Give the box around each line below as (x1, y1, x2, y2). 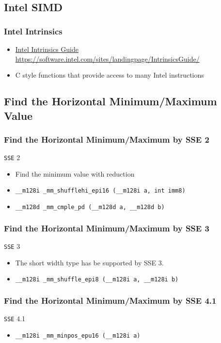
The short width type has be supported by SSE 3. (15, 257, 164, 267)
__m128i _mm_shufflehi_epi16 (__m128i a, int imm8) (15, 187, 186, 195)
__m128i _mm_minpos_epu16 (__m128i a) (15, 332, 141, 339)
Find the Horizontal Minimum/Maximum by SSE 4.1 (4, 294, 217, 306)
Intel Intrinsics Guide (15, 44, 79, 54)
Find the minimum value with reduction (15, 168, 135, 179)
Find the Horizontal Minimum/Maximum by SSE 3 (4, 222, 209, 234)
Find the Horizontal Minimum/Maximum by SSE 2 (4, 133, 209, 145)
